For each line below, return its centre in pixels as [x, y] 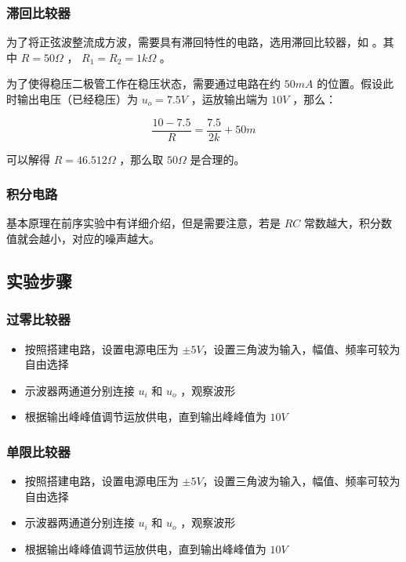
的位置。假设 [350, 83]
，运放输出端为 [229, 99]
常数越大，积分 [342, 223]
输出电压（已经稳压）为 [77, 99]
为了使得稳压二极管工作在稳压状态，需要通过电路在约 [143, 83]
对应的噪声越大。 [116, 239]
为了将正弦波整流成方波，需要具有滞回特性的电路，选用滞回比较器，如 [187, 42]
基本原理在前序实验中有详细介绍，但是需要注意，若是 [143, 223]
